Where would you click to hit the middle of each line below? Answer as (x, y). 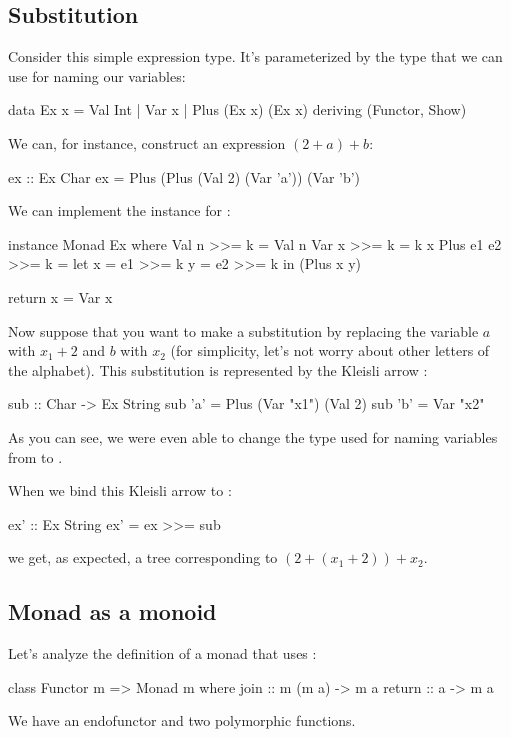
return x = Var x (60, 296)
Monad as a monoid (112, 611)
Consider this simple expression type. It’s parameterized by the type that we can (255, 56)
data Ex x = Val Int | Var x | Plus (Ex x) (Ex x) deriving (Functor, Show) (237, 109)
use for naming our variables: (97, 75)
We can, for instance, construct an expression (147, 142)
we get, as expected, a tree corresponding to (143, 557)
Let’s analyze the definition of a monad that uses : (162, 653)
